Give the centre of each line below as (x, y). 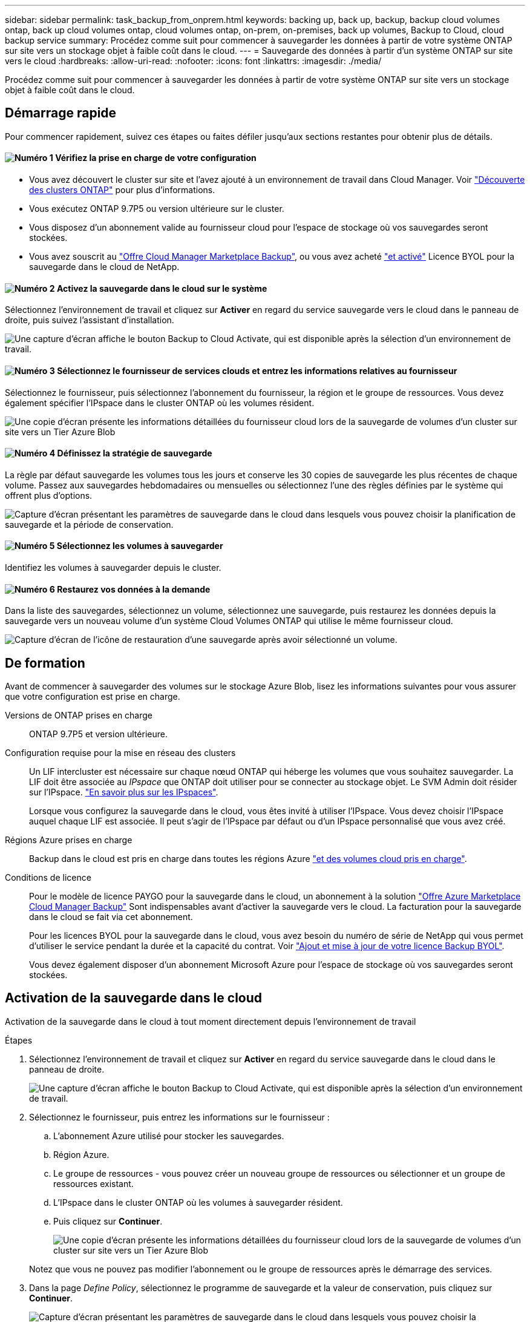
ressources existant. (93, 1183)
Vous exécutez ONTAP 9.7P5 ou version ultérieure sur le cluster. (157, 209)
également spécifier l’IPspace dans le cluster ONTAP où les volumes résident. (160, 403)
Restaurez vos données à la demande (134, 589)
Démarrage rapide (61, 113)
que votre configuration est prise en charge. (93, 696)
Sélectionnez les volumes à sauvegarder (140, 546)
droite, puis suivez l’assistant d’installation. (90, 320)
